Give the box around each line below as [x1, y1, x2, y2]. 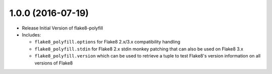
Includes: [22, 31, 41, 37]
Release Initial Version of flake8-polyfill [22, 25, 103, 31]
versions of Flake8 [34, 60, 73, 66]
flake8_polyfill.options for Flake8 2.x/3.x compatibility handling [34, 39, 181, 45]
